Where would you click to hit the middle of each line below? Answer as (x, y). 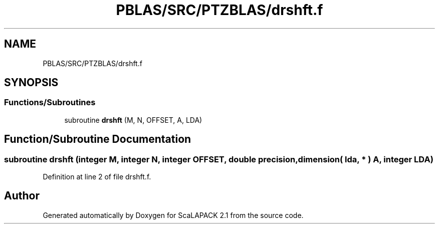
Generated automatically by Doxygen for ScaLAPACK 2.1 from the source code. (173, 215)
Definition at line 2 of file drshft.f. (97, 177)
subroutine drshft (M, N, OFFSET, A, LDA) (133, 120)
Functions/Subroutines (50, 102)
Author (22, 196)
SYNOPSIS (31, 83)
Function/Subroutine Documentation (98, 139)
